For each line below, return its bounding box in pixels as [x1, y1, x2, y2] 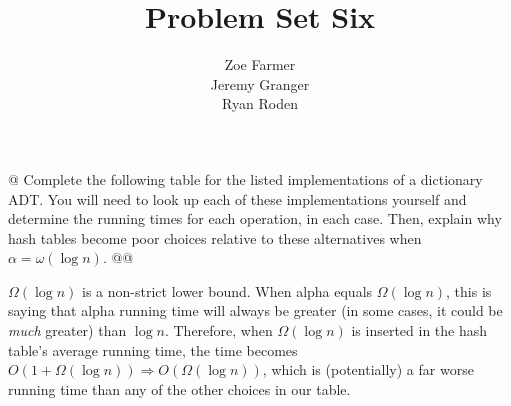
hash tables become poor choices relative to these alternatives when [8, 227, 422, 248]
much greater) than [8, 320, 127, 341]
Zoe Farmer [224, 54, 296, 75]
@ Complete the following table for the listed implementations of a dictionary [8, 168, 483, 189]
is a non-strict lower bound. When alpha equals [82, 280, 373, 301]
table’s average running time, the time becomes [8, 339, 298, 360]
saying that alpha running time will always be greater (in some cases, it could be [8, 300, 503, 321]
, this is [446, 280, 492, 301]
